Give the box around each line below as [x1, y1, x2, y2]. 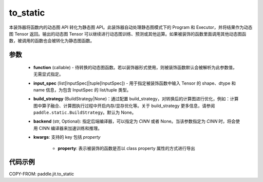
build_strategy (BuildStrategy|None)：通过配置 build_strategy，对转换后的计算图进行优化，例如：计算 [33, 96, 239, 102]
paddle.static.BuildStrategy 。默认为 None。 [33, 109, 136, 115]
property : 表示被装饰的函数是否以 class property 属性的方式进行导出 [57, 145, 195, 151]
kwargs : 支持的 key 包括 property [33, 134, 101, 140]
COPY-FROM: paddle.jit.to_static [9, 171, 75, 177]
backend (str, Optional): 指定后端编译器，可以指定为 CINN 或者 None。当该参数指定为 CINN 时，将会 [33, 118, 236, 124]
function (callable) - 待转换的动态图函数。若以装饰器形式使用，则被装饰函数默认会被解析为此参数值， [33, 64, 237, 70]
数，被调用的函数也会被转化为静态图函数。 [9, 38, 94, 44]
